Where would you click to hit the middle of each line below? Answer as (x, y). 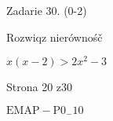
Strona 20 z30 (40, 87)
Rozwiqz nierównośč (55, 37)
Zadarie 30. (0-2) (47, 10)
